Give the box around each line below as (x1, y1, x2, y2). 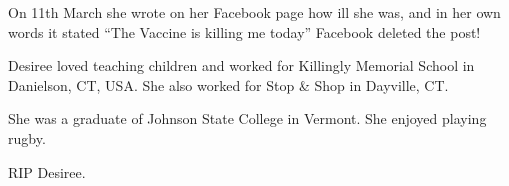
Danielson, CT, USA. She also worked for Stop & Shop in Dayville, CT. (8, 74, 449, 95)
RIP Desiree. (8, 161, 86, 182)
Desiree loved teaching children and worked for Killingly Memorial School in (8, 55, 475, 76)
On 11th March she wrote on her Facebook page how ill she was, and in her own (8, 2, 501, 22)
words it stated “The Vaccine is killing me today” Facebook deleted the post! (8, 21, 481, 42)
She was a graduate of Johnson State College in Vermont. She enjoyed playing (8, 108, 487, 129)
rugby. (8, 127, 46, 148)
